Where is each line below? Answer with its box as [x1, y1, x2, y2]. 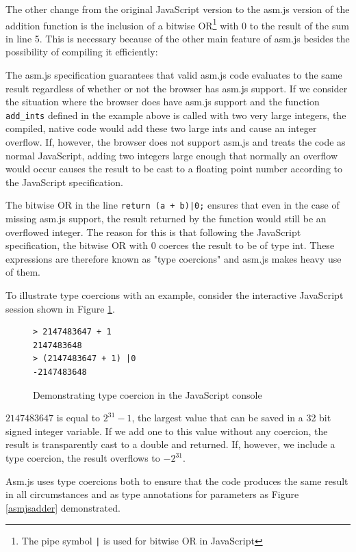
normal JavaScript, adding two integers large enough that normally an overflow [5, 148, 338, 162]
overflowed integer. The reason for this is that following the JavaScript [5, 224, 301, 239]
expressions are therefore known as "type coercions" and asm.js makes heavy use [5, 251, 342, 265]
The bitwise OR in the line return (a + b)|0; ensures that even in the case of [5, 198, 340, 212]
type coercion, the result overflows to [5, 451, 160, 464]
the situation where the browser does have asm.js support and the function [5, 94, 320, 109]
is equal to [56, 410, 101, 425]
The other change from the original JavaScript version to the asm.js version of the [5, 2, 350, 16]
